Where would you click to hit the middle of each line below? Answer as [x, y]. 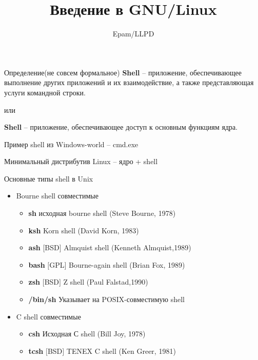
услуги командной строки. [45, 92]
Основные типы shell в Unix [49, 178]
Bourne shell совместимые [57, 196]
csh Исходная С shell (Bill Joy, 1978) [87, 334]
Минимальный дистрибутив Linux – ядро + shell [81, 161]
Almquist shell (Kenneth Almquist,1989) [127, 247]
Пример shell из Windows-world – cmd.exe [71, 144]
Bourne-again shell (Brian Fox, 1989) [127, 264]
